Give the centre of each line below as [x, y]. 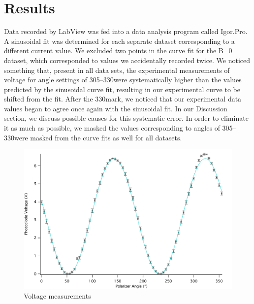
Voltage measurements [57, 295]
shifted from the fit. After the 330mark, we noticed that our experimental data [123, 99]
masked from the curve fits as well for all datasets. [106, 137]
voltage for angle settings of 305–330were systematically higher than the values [123, 80]
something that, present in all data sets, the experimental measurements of [117, 70]
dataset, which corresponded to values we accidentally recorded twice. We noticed [127, 60]
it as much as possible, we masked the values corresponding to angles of [112, 128]
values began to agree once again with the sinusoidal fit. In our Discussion [116, 108]
